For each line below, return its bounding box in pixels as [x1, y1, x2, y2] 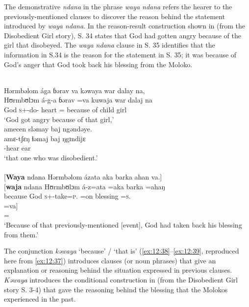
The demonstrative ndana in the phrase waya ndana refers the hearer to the [4, 1, 232, 11]
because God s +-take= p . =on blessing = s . [4, 191, 131, 201]
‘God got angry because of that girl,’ [4, 114, 114, 124]
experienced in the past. [4, 294, 76, 304]
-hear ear [4, 143, 31, 153]
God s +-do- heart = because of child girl [4, 104, 127, 114]
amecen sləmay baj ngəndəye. [4, 124, 92, 134]
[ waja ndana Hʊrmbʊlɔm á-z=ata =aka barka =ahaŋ [4, 181, 165, 191]
